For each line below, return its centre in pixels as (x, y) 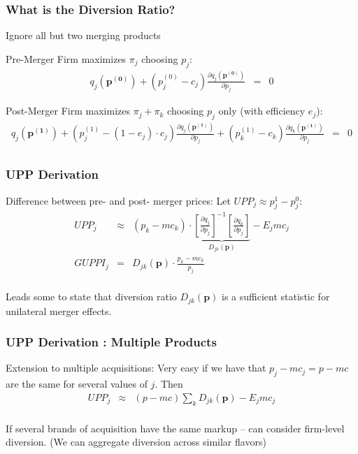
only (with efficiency (262, 111)
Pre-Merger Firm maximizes (66, 58)
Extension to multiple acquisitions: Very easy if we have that (136, 368)
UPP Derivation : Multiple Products (111, 342)
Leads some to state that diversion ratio (91, 296)
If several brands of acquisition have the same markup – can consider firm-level (175, 428)
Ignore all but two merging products (83, 35)
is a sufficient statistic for (276, 296)
